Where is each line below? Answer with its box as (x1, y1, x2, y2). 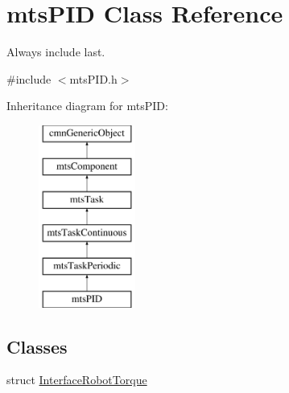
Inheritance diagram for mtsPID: (6, 97, 168, 114)
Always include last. (6, 43, 105, 60)
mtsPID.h (69, 70, 118, 87)
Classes (6, 334, 68, 358)
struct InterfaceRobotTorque (6, 371, 147, 388)
